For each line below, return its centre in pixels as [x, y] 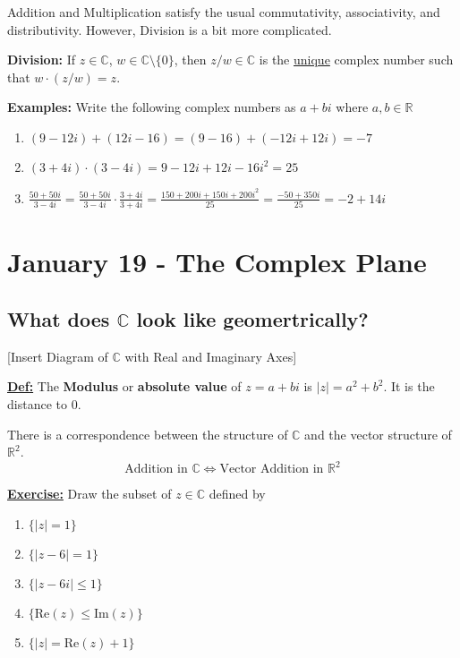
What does [59, 318]
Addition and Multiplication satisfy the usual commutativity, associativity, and [224, 12]
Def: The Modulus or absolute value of [124, 386]
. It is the [409, 386]
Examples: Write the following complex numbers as [152, 107]
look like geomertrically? [252, 318]
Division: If [42, 60]
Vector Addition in [272, 470]
